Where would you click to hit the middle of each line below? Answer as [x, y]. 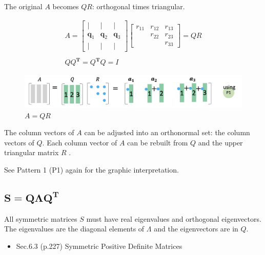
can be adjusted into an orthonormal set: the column [167, 132]
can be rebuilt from [158, 142]
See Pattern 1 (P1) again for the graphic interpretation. [91, 170]
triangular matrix [32, 152]
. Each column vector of [80, 142]
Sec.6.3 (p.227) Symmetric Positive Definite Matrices [99, 246]
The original [23, 6]
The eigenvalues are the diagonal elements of [74, 229]
